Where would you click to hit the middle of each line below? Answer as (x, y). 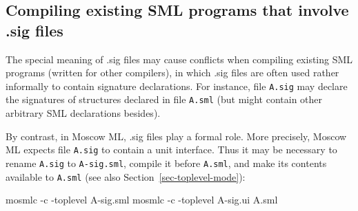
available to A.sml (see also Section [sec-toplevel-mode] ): (126, 176)
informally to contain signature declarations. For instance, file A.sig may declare (177, 86)
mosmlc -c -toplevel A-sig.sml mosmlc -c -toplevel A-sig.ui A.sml (142, 200)
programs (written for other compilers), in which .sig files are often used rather (172, 73)
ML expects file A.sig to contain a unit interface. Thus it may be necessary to (171, 149)
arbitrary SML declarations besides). (83, 113)
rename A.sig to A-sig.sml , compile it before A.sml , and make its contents (166, 163)
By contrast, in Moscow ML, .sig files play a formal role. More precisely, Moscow (176, 136)
